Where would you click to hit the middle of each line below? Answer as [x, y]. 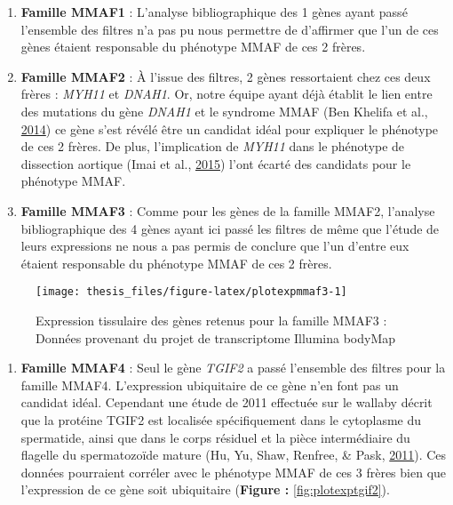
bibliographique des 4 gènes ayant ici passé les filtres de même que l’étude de [230, 228]
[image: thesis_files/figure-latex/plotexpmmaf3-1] [191, 292]
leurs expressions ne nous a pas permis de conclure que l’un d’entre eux [215, 246]
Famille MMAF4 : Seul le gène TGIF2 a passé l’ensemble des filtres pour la [233, 368]
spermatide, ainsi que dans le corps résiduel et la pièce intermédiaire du [215, 437]
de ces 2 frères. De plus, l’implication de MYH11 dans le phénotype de [213, 146]
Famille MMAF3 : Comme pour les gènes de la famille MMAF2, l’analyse [228, 210]
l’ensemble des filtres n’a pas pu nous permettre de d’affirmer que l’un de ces [230, 29]
